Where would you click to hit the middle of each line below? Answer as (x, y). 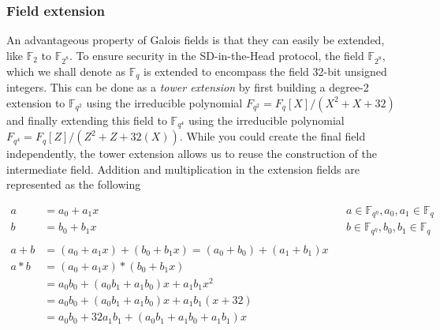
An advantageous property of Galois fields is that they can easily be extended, (196, 40)
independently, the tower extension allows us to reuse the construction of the (192, 154)
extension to (36, 102)
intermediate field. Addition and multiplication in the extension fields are (183, 169)
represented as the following (74, 184)
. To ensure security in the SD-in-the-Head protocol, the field (217, 55)
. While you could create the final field (272, 136)
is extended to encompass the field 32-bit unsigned (265, 71)
